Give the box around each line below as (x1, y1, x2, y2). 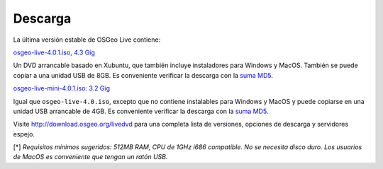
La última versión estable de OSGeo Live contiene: (13, 35, 161, 44)
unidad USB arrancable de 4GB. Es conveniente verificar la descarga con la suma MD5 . (13, 107, 269, 115)
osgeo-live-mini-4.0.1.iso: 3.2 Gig (13, 84, 110, 93)
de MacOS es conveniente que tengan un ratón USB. (13, 153, 168, 161)
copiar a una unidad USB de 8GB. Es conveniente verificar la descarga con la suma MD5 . (13, 71, 273, 79)
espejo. (13, 129, 35, 138)
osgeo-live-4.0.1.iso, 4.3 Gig (13, 48, 96, 57)
